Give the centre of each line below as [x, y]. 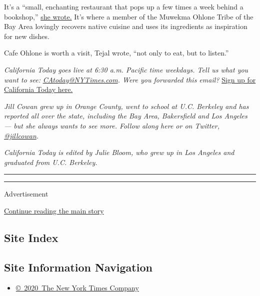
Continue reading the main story [54, 210]
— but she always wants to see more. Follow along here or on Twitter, [112, 125]
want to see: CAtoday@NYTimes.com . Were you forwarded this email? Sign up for [130, 79]
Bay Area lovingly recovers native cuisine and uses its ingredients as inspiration [126, 26]
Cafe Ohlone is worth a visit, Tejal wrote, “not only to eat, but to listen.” [116, 53]
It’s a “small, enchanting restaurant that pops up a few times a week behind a [124, 6]
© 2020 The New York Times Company [77, 288]
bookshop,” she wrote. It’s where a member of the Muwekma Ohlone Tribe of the [129, 16]
